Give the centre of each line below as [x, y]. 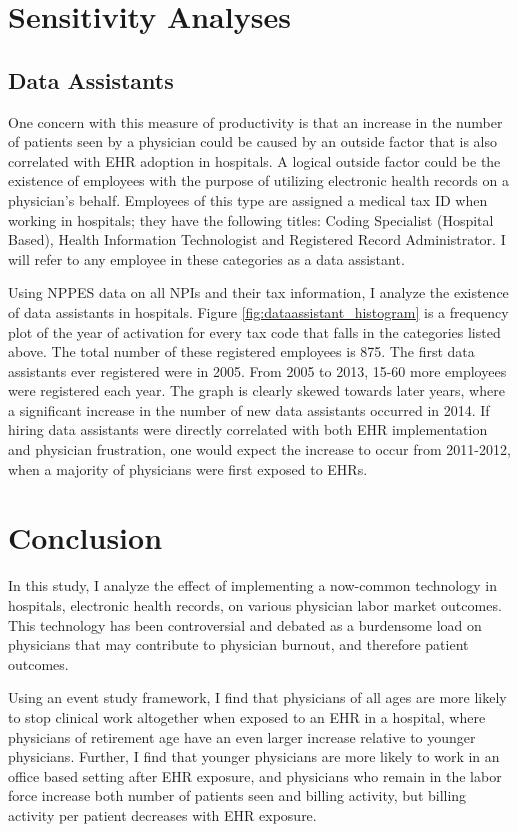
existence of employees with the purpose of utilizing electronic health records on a [258, 180]
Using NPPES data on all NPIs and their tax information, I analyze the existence [258, 292]
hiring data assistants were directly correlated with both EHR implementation [248, 429]
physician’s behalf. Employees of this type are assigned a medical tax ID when [248, 199]
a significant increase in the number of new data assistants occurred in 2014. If [249, 409]
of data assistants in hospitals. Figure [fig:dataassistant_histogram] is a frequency [258, 311]
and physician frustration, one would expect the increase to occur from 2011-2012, [259, 449]
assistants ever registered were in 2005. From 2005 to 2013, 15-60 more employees [257, 370]
